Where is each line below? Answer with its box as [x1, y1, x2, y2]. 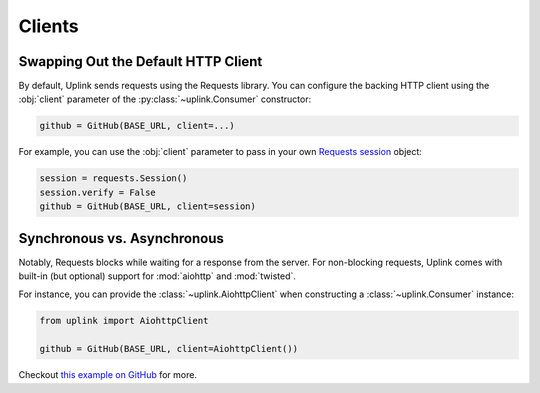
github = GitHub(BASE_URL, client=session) [39, 201, 257, 212]
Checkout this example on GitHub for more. [18, 369, 197, 381]
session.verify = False [39, 186, 157, 198]
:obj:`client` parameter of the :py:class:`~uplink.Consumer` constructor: [18, 93, 312, 105]
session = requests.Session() [39, 173, 188, 184]
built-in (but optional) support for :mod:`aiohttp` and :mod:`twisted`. [18, 270, 297, 282]
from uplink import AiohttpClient [39, 315, 209, 327]
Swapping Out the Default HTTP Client [18, 53, 263, 70]
